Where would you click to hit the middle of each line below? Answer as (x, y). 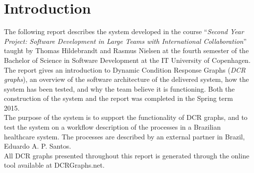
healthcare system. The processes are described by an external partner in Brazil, (125, 136)
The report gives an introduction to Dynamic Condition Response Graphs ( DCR (125, 69)
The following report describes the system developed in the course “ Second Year (124, 31)
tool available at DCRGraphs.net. (54, 165)
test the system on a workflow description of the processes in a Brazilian (113, 127)
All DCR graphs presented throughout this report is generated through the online (127, 155)
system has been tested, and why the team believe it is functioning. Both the (119, 88)
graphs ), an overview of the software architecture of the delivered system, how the (127, 79)
